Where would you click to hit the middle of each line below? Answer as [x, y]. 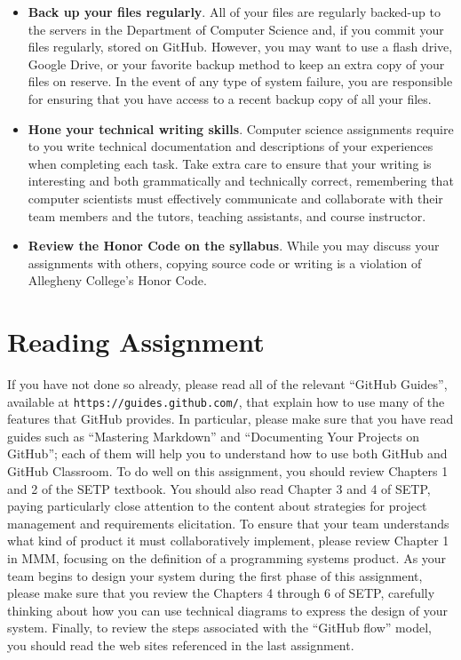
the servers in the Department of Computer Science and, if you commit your [236, 29]
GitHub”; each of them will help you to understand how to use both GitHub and [227, 453]
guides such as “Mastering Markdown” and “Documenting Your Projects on [214, 436]
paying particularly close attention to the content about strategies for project [217, 506]
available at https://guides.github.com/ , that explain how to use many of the [226, 401]
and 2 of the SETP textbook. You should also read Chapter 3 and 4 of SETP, [219, 488]
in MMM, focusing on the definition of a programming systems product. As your [227, 558]
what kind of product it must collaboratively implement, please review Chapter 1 [228, 541]
